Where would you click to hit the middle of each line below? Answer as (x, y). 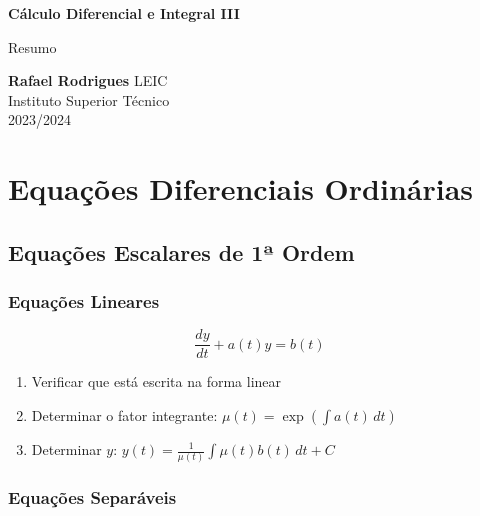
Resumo (32, 46)
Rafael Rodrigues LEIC (88, 80)
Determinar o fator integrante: (124, 415)
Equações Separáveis (92, 497)
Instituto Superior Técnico (89, 99)
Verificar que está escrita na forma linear (156, 381)
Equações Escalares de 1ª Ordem (181, 251)
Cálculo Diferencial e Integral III (124, 13)
